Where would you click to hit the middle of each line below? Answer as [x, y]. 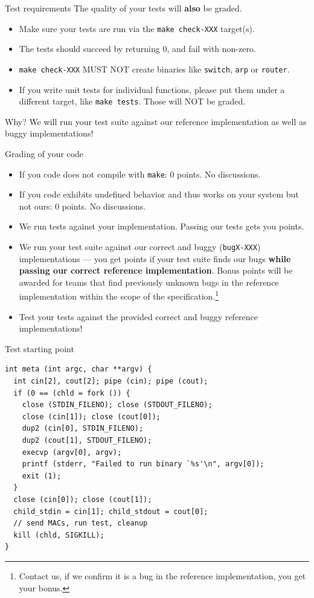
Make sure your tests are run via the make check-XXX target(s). [137, 28]
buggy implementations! [49, 133]
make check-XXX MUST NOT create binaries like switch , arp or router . [154, 69]
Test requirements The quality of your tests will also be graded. [123, 8]
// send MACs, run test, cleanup [81, 523]
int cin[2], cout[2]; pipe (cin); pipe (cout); [111, 381]
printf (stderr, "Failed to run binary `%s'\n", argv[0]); [143, 464]
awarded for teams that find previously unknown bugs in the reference [149, 282]
